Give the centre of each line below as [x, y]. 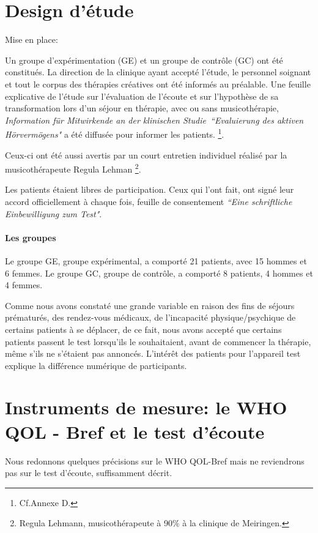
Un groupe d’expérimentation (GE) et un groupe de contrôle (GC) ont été [144, 60]
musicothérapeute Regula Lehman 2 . [73, 168]
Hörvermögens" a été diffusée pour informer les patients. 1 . [115, 133]
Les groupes [31, 237]
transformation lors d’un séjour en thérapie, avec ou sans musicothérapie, [142, 108]
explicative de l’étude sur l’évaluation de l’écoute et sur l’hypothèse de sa [142, 96]
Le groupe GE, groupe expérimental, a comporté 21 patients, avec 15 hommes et [156, 260]
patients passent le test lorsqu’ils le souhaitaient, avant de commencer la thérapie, [158, 341]
